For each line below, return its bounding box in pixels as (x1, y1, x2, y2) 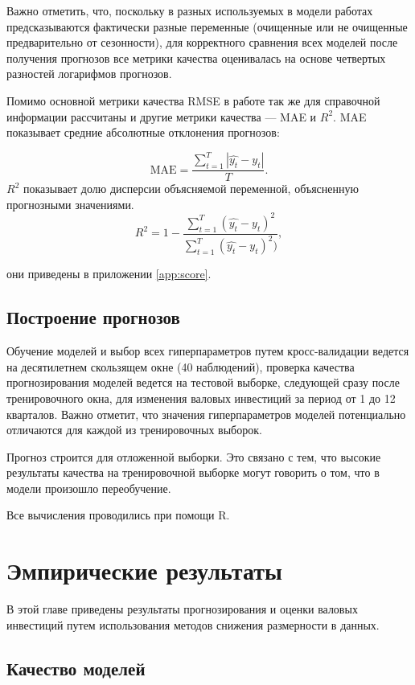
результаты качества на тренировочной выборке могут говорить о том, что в (6, 464, 380, 481)
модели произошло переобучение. (6, 479, 171, 496)
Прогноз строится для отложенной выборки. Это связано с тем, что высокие (6, 448, 381, 465)
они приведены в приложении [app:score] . (6, 265, 212, 282)
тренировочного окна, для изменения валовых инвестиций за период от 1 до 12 (6, 389, 396, 406)
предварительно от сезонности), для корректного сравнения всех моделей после (6, 34, 398, 51)
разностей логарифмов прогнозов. (6, 65, 172, 82)
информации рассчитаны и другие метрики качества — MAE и (6, 108, 317, 125)
